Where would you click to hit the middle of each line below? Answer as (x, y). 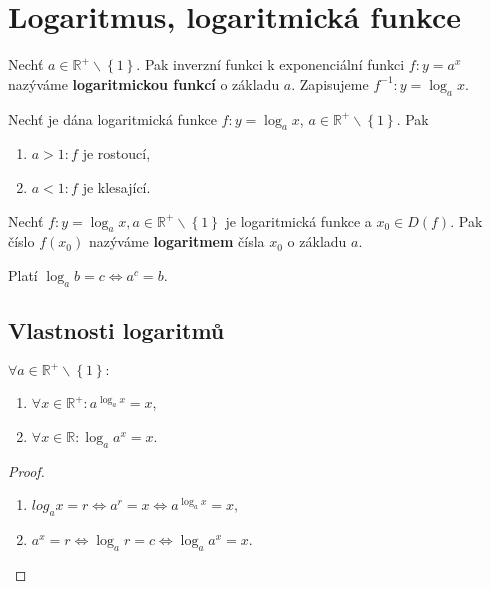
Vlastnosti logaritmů (116, 330)
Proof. (26, 470)
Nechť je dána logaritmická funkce (112, 118)
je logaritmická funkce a (298, 220)
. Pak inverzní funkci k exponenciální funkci (270, 64)
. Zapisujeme (330, 83)
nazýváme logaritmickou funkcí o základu (144, 83)
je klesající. (116, 186)
